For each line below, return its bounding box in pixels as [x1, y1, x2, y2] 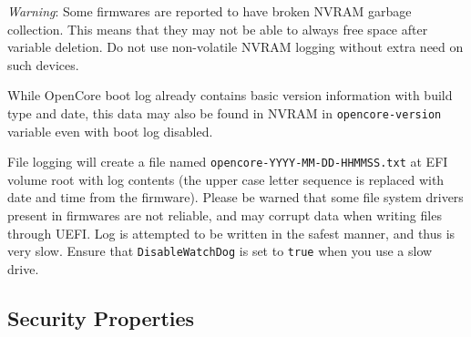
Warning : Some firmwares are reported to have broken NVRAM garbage [7, 2, 412, 20]
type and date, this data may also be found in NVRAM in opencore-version [7, 103, 442, 122]
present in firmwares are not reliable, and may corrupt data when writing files [7, 206, 442, 225]
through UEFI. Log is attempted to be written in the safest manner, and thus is [7, 223, 456, 242]
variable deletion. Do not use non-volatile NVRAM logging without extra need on [7, 37, 464, 56]
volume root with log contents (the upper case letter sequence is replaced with [7, 169, 445, 189]
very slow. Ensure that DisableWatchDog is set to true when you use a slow [7, 241, 433, 260]
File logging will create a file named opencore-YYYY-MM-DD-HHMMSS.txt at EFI [7, 152, 448, 171]
